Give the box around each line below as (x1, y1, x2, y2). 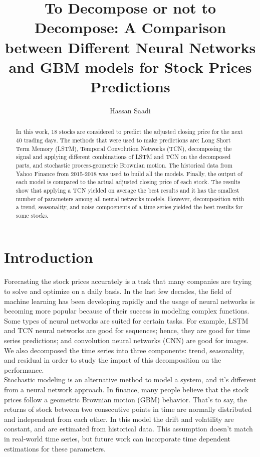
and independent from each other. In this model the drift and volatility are (4, 413, 234, 424)
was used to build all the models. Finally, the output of (98, 169, 242, 178)
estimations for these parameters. (4, 443, 106, 453)
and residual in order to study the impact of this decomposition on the (4, 355, 221, 365)
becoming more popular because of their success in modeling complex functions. (4, 306, 249, 316)
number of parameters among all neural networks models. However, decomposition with (16, 194, 244, 203)
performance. (4, 364, 44, 375)
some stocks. (16, 211, 49, 219)
